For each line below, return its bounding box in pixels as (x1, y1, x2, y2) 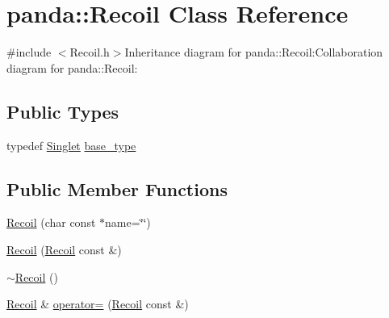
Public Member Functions (6, 176, 228, 201)
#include (6, 44, 52, 61)
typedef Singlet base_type (6, 136, 136, 153)
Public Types (6, 98, 119, 123)
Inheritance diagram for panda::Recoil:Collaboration (124, 44, 383, 61)
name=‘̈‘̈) (105, 214, 151, 231)
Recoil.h (69, 44, 110, 61)
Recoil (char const (6, 214, 96, 231)
